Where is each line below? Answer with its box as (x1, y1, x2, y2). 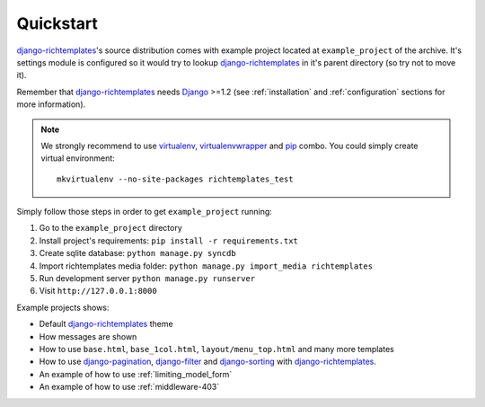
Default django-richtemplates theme (39, 319, 174, 330)
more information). (16, 99, 86, 110)
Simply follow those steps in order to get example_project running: (16, 207, 273, 217)
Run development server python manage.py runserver (39, 273, 256, 284)
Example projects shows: (16, 302, 110, 313)
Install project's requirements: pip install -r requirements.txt (39, 234, 298, 246)
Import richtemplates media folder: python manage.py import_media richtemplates (39, 261, 373, 271)
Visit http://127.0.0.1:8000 (39, 286, 157, 296)
